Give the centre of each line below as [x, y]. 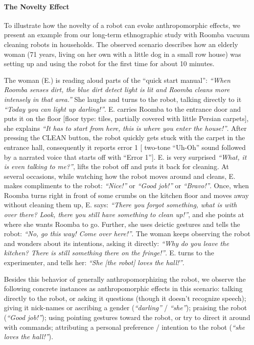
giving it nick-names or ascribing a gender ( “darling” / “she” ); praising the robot [126, 308]
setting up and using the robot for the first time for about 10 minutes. [109, 63]
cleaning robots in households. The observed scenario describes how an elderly [121, 44]
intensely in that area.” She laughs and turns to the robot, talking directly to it [123, 99]
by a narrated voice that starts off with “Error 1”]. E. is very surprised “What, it [125, 157]
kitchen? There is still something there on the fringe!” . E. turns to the [109, 253]
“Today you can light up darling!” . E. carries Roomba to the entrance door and [123, 109]
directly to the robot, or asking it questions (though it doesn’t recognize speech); [125, 298]
